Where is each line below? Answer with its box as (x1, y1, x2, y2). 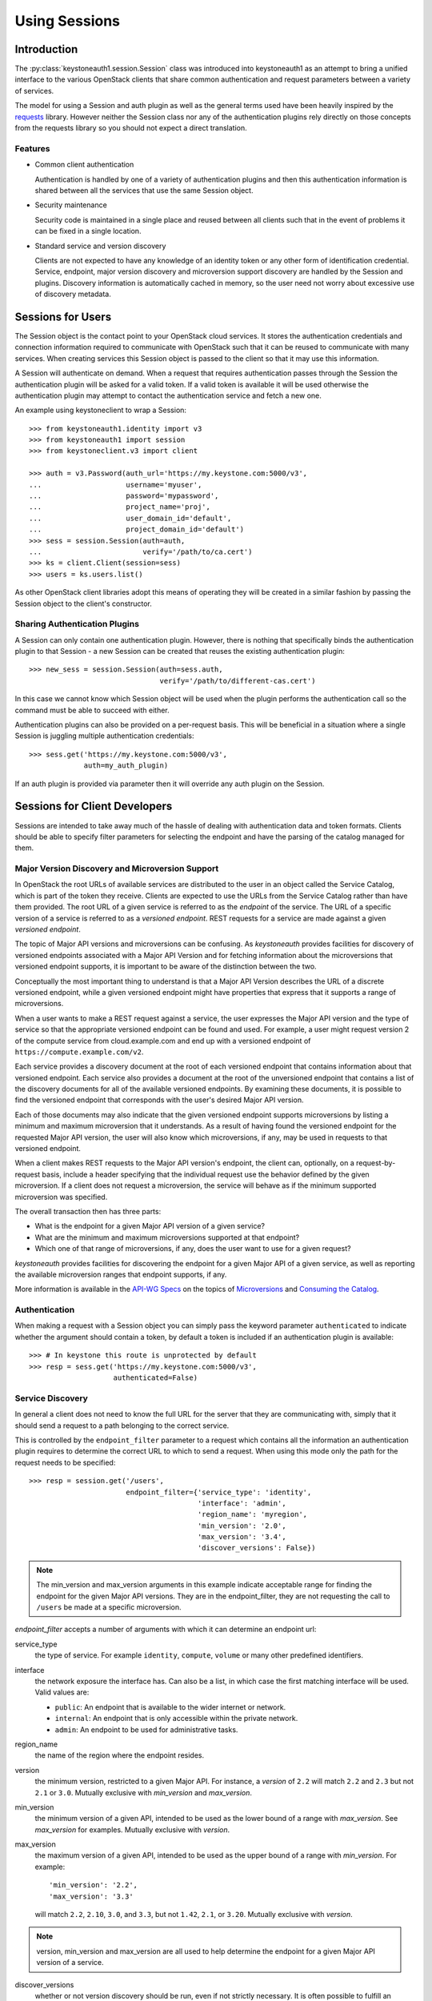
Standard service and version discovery (34, 241, 166, 251)
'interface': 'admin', (197, 1498, 287, 1508)
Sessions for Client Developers (14, 800, 173, 813)
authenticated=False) (113, 1373, 198, 1382)
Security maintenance (34, 200, 107, 210)
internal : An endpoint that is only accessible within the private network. (54, 1714, 298, 1723)
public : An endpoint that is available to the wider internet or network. (54, 1702, 286, 1712)
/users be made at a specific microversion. (36, 1602, 182, 1612)
